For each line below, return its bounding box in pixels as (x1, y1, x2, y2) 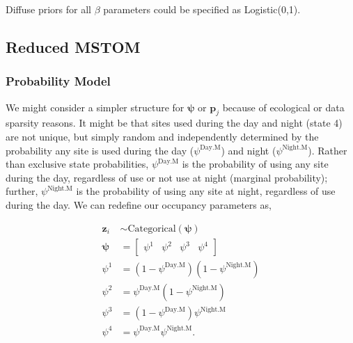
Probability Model (6, 72, 111, 90)
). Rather (308, 143, 347, 157)
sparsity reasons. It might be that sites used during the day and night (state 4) (6, 115, 343, 130)
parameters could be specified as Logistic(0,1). (103, 2, 301, 16)
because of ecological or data (222, 99, 345, 114)
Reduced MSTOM (6, 35, 141, 57)
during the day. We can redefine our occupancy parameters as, (6, 197, 272, 212)
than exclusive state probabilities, (6, 157, 149, 171)
